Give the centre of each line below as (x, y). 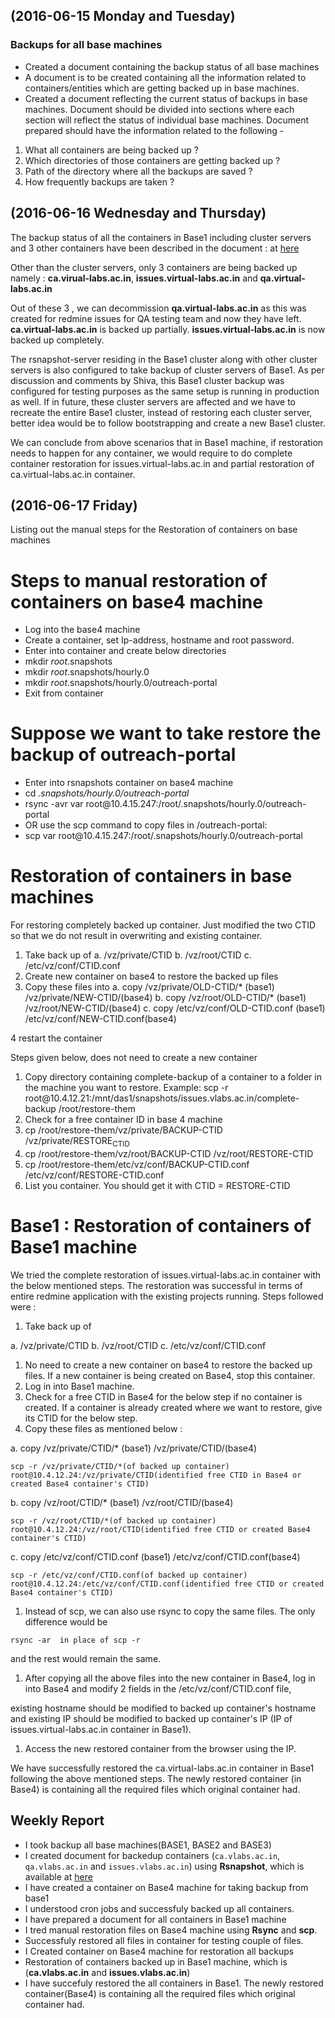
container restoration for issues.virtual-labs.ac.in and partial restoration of (162, 463)
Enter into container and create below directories (125, 651)
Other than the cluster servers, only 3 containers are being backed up (154, 267)
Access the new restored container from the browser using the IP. (160, 1748)
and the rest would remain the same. (86, 1658)
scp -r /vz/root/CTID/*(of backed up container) (113, 1520)
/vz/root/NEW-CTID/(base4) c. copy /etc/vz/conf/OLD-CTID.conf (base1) (175, 1008)
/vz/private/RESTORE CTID (77, 1142)
